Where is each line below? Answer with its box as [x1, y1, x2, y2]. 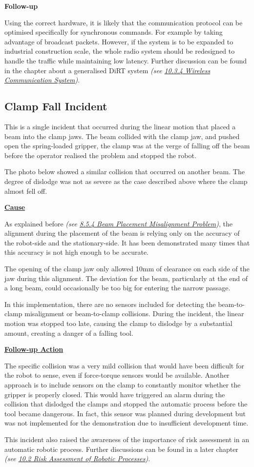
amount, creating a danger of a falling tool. [4, 327, 133, 338]
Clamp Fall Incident [4, 99, 107, 114]
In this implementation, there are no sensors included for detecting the [4, 299, 216, 309]
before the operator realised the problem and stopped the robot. [4, 150, 196, 160]
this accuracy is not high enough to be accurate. [4, 247, 149, 257]
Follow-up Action [4, 344, 63, 354]
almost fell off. [4, 185, 47, 196]
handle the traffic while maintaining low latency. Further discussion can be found [4, 55, 247, 65]
